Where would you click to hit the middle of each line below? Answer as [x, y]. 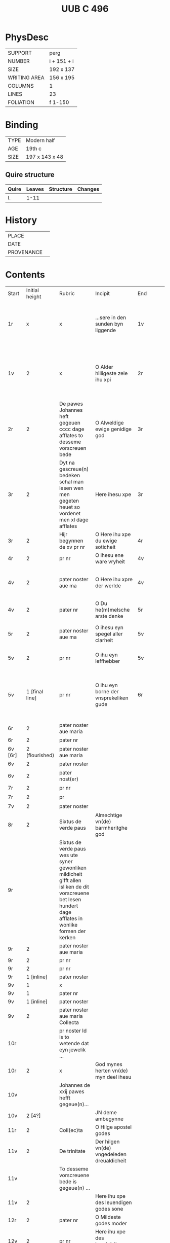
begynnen [71, 541]
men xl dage [74, 519]
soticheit [105, 547]
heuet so [69, 507]
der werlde [108, 585]
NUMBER [19, 61]
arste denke [109, 616]
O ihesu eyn [110, 627]
